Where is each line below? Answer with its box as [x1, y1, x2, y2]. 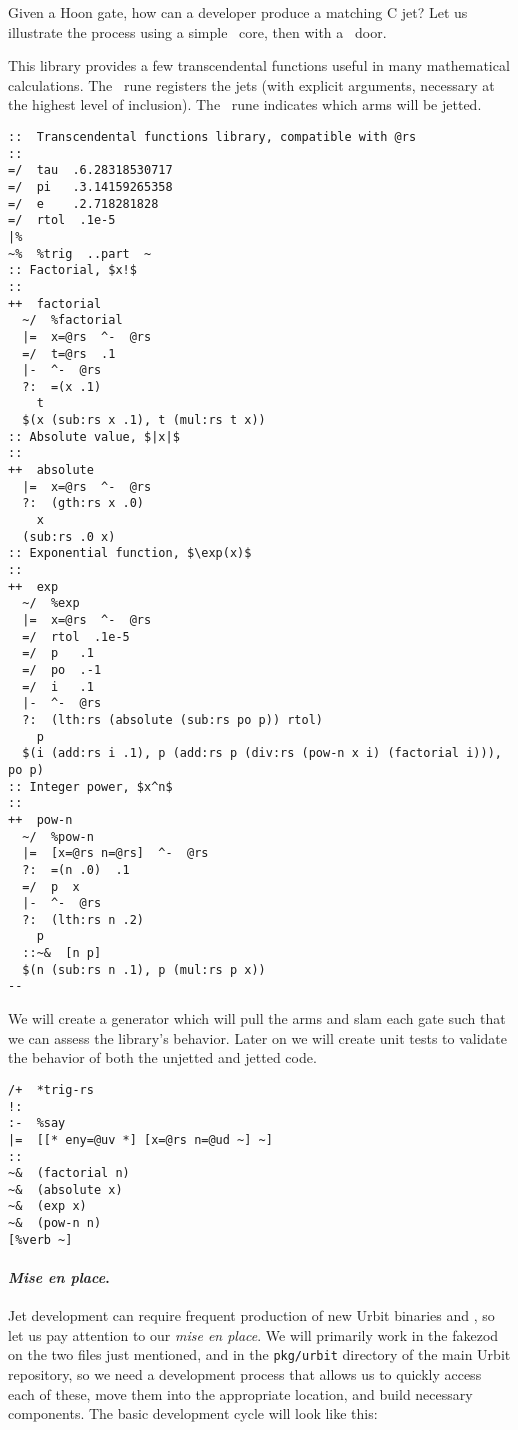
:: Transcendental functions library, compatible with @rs [8, 129, 417, 144]
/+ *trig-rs [8, 1082, 94, 1097]
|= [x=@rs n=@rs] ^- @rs [22, 846, 209, 861]
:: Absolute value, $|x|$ [8, 429, 180, 444]
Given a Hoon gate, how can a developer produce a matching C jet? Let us [8, 2, 468, 22]
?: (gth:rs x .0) [22, 496, 145, 511]
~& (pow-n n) [8, 1216, 102, 1231]
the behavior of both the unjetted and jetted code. [8, 1047, 317, 1068]
